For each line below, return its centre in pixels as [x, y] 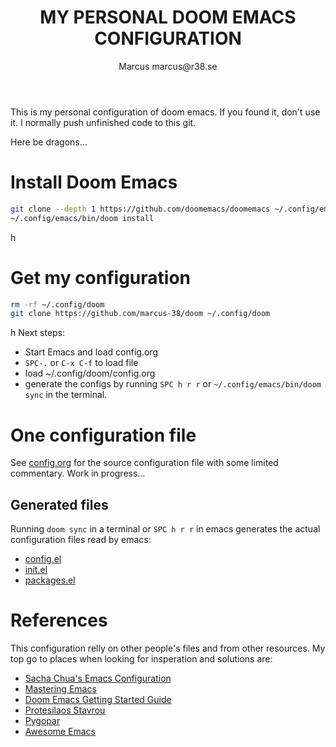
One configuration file [103, 435]
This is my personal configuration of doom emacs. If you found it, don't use [165, 112]
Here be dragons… [49, 142]
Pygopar [42, 720]
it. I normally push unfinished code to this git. [103, 122]
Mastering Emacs [60, 689]
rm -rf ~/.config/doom [57, 304]
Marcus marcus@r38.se [168, 66]
